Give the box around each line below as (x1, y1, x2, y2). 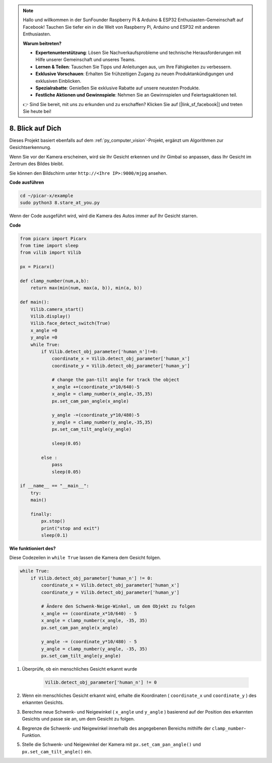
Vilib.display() (30, 313, 71, 319)
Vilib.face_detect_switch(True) (30, 321, 111, 326)
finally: (30, 511, 52, 517)
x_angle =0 (30, 327, 57, 333)
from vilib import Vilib (20, 250, 82, 256)
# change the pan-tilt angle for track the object (51, 377, 180, 383)
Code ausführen (9, 179, 44, 185)
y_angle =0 (30, 335, 57, 340)
